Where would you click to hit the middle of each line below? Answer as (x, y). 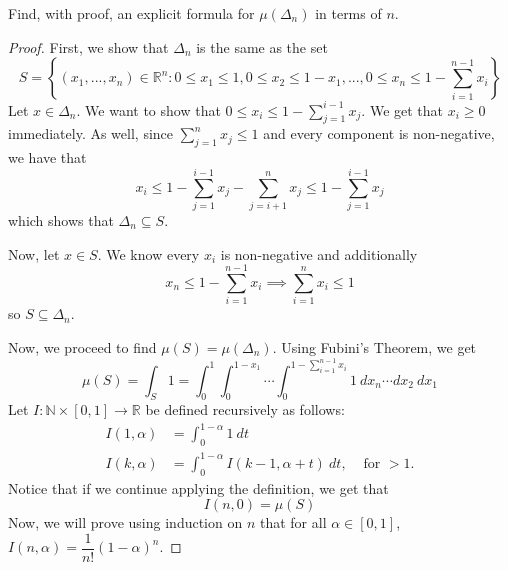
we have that (47, 157)
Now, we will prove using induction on (125, 522)
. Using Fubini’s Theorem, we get (374, 346)
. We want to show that (148, 109)
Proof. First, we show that (88, 46)
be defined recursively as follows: (245, 409)
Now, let (34, 253)
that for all (293, 522)
